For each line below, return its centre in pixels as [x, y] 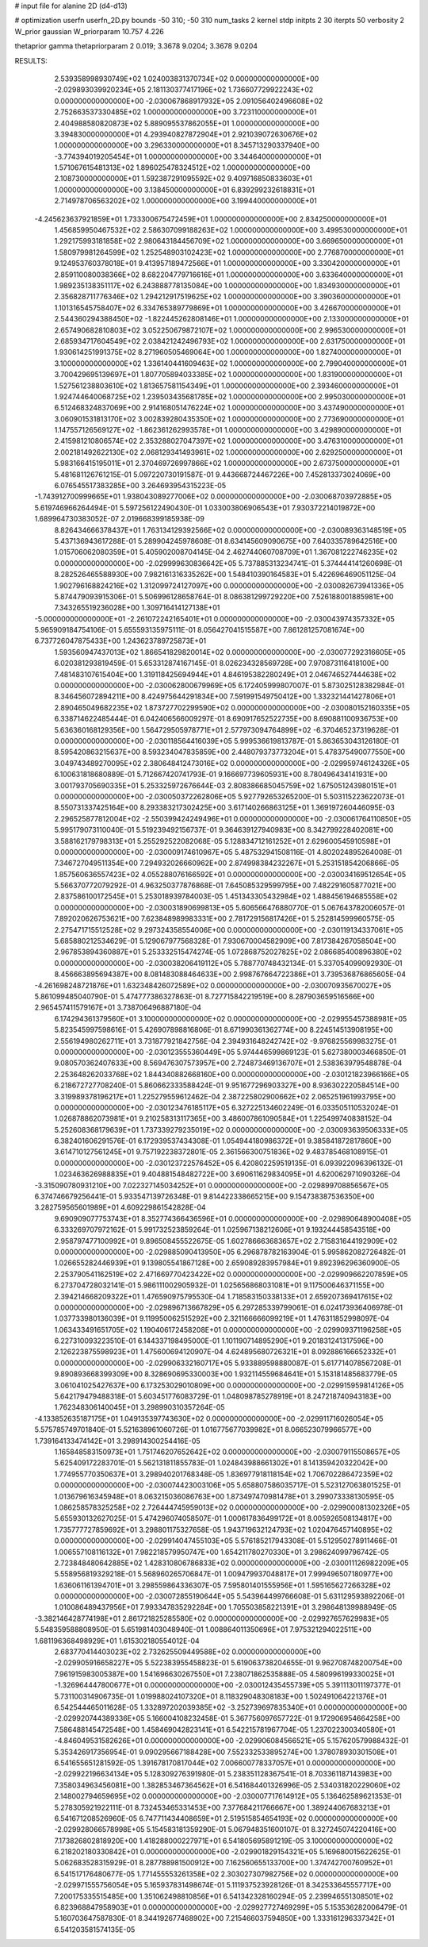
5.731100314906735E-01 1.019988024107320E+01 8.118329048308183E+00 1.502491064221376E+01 [221, 1696]
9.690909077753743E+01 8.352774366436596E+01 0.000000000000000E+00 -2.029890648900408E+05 [233, 1218]
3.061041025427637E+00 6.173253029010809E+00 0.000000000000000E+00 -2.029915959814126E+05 [229, 1385]
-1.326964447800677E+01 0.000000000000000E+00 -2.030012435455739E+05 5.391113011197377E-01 [227, 1685]
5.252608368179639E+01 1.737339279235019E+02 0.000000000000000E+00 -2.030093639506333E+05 [231, 1129]
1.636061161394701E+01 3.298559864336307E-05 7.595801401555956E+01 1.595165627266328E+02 [223, 1585]
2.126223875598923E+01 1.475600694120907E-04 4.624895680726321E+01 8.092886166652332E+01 [225, 1352]
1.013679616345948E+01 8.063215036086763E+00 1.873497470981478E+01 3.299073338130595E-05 [224, 1496]
